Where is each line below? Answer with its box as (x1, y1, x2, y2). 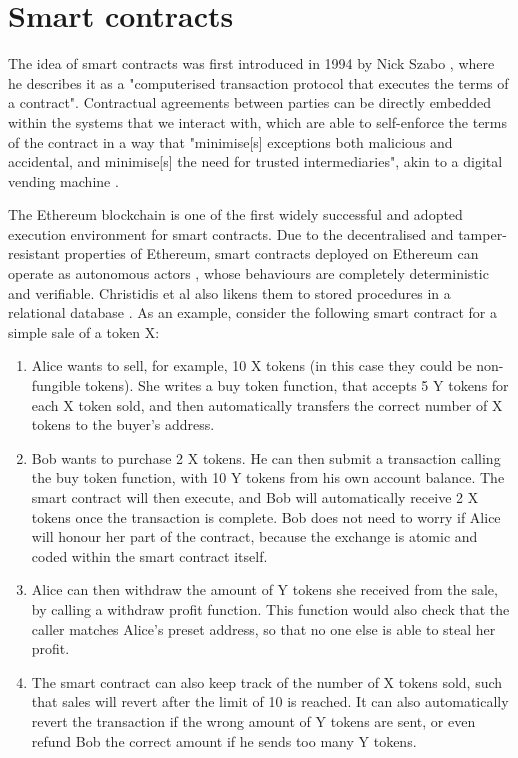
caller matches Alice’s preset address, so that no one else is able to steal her (31, 618, 496, 639)
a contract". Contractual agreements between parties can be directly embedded (8, 92, 492, 113)
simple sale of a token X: (8, 321, 160, 342)
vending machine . (8, 170, 119, 191)
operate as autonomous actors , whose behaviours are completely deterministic (8, 263, 489, 284)
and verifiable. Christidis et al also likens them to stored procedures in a (8, 282, 451, 303)
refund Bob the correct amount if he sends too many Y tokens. (31, 730, 417, 751)
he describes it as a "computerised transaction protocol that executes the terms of (8, 72, 509, 93)
